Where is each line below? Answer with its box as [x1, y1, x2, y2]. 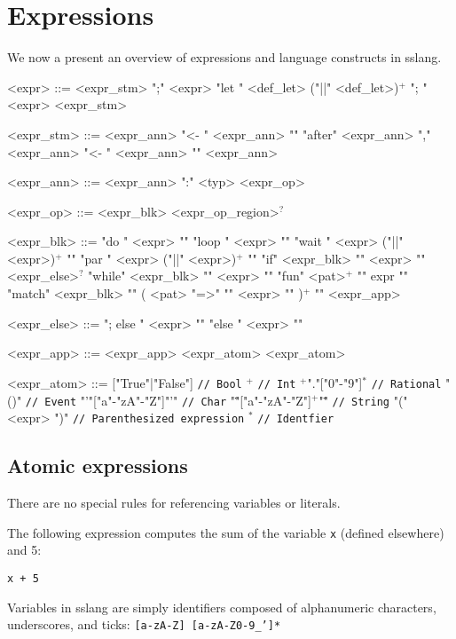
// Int [257, 377, 296, 390]
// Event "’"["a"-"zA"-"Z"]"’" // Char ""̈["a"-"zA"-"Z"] [25, 390, 311, 409]
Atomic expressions [7, 452, 188, 479]
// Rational [371, 377, 442, 390]
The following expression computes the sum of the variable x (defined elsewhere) [7, 523, 444, 541]
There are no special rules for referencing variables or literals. [7, 493, 341, 512]
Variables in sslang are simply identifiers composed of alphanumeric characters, [7, 597, 436, 616]
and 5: [7, 540, 42, 559]
